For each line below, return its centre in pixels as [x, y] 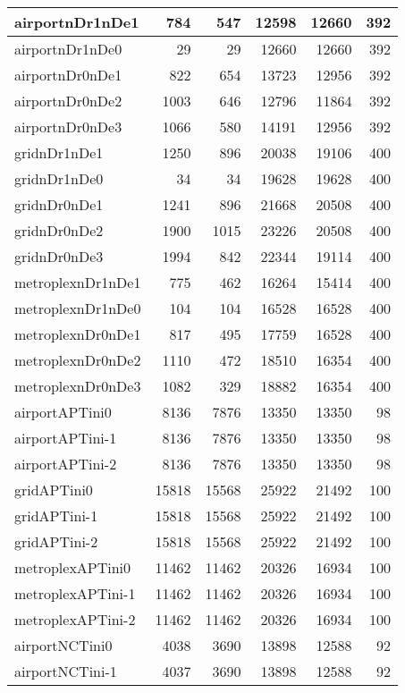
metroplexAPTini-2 [75, 619]
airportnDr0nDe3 [68, 127]
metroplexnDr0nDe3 [78, 386]
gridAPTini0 [54, 490]
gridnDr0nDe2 [59, 230]
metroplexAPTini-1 [75, 593]
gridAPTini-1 [56, 516]
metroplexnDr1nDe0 [78, 308]
